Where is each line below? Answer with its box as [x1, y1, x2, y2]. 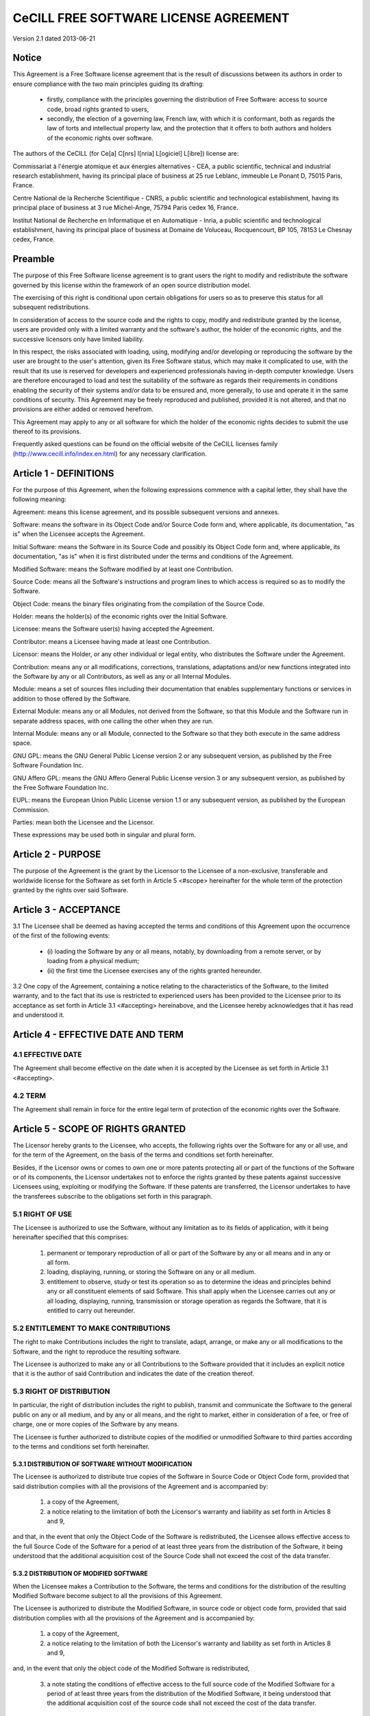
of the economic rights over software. [47, 134, 153, 142]
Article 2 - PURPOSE [12, 848, 101, 861]
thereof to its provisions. [12, 428, 82, 436]
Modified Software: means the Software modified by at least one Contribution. [12, 565, 234, 573]
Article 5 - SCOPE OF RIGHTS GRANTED [12, 1123, 186, 1135]
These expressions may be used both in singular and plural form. [12, 831, 197, 839]
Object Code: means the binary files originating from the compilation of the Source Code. [12, 599, 265, 607]
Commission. [12, 805, 50, 813]
